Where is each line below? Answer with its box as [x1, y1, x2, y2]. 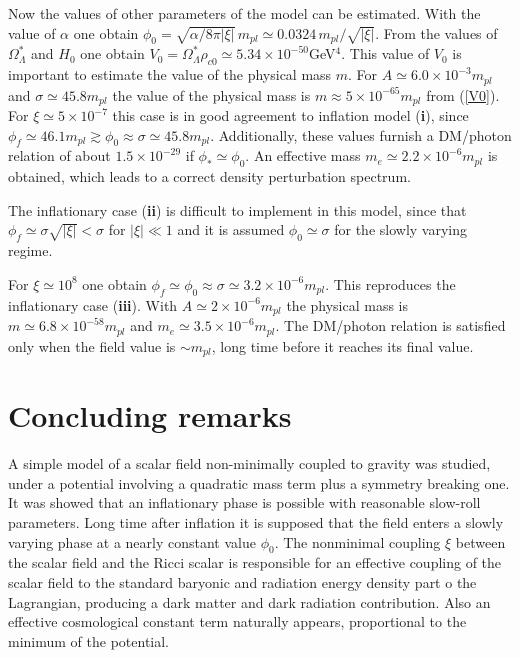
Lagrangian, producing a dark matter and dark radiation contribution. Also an [8, 591, 491, 612]
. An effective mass [245, 145, 361, 166]
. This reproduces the [325, 273, 456, 294]
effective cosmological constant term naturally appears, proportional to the [8, 611, 467, 632]
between [455, 531, 506, 552]
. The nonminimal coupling [274, 531, 441, 552]
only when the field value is [8, 335, 176, 356]
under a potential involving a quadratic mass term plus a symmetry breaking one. [8, 472, 510, 493]
